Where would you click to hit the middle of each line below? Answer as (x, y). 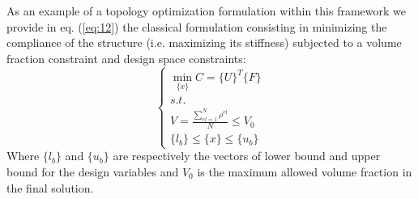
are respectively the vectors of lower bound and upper (247, 156)
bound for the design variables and (93, 171)
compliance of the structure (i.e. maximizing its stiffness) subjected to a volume (204, 42)
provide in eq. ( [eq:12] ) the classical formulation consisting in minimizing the (197, 26)
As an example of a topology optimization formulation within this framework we (207, 11)
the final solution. (50, 187)
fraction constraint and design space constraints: (126, 58)
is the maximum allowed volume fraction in (305, 171)
